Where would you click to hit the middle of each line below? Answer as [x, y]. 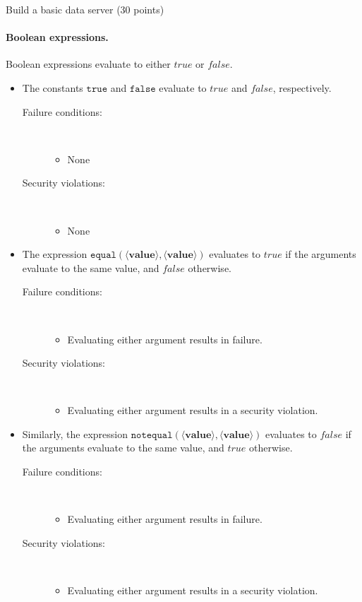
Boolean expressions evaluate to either [88, 64]
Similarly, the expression [75, 433]
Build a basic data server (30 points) [85, 9]
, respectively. [302, 87]
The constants [53, 87]
